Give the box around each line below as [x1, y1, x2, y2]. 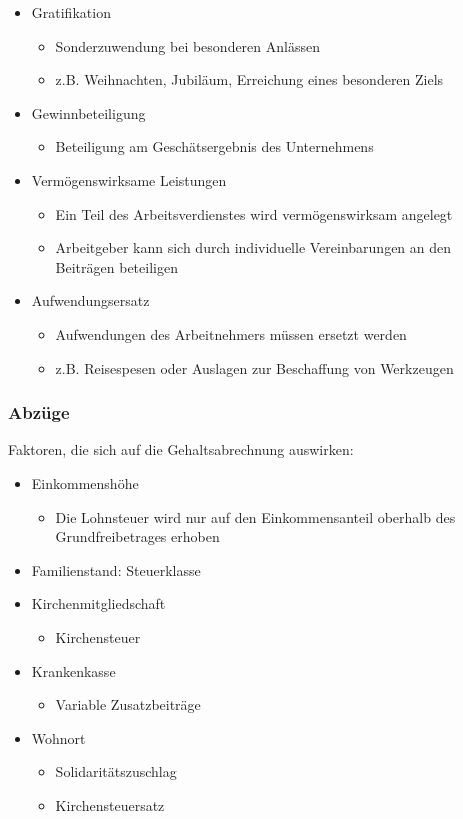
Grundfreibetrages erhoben [55, 526, 220, 547]
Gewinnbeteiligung [31, 102, 146, 123]
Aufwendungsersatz [31, 290, 150, 311]
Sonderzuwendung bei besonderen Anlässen [55, 35, 320, 56]
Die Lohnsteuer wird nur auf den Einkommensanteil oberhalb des [55, 506, 456, 527]
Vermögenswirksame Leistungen [31, 169, 227, 190]
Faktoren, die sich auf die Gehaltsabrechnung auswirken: [8, 439, 354, 460]
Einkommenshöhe [31, 472, 139, 493]
